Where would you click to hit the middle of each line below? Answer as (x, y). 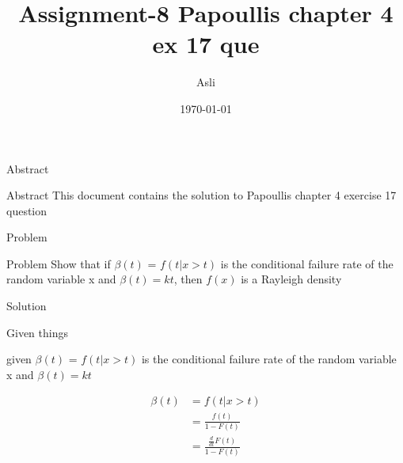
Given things (37, 332)
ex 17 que (206, 44)
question (27, 210)
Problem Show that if (59, 263)
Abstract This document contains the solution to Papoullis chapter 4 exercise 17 (201, 195)
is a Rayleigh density (291, 279)
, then (188, 279)
